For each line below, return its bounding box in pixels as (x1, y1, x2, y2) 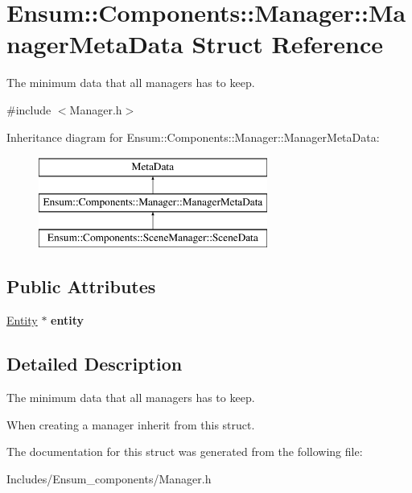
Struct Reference (192, 27, 384, 60)
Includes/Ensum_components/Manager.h (6, 470, 212, 487)
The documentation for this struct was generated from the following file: (6, 443, 363, 460)
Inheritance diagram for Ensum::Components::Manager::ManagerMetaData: (6, 128, 380, 145)
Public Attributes (6, 274, 156, 299)
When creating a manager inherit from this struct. (6, 416, 255, 433)
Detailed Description (6, 351, 183, 376)
